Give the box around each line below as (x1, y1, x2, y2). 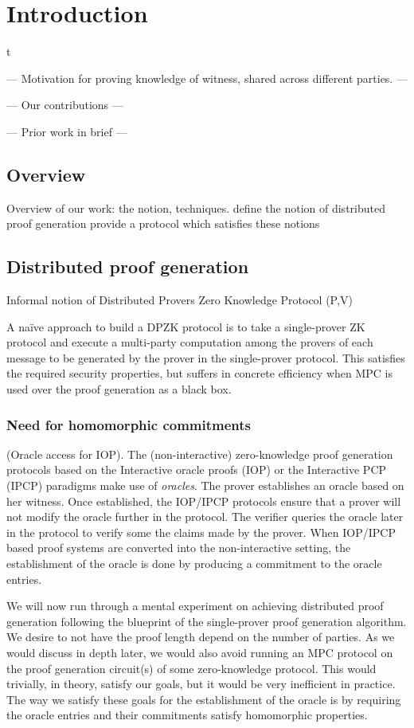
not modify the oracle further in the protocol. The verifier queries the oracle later (6, 508, 404, 525)
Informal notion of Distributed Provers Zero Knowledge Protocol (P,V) (6, 292, 353, 308)
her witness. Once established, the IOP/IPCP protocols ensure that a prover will (6, 492, 401, 509)
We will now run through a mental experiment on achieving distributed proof (6, 597, 384, 614)
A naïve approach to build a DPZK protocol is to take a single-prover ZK (6, 318, 365, 335)
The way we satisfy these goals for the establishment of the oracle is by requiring (6, 691, 401, 707)
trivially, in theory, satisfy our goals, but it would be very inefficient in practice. (6, 675, 396, 692)
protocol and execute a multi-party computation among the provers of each (6, 334, 373, 350)
